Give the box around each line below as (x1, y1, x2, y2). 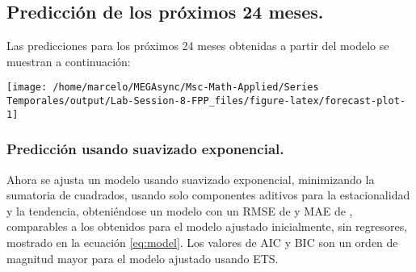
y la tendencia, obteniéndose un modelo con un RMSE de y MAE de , (6, 202, 353, 219)
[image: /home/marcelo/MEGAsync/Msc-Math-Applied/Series (6, 82, 319, 94)
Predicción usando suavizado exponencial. (6, 139, 284, 159)
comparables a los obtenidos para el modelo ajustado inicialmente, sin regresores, (6, 218, 408, 235)
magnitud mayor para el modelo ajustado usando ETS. (6, 249, 279, 266)
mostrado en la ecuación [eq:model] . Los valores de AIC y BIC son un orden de (6, 233, 398, 250)
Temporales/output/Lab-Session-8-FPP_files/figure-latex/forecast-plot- (6, 95, 405, 107)
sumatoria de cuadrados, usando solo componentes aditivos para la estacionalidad (6, 186, 410, 203)
